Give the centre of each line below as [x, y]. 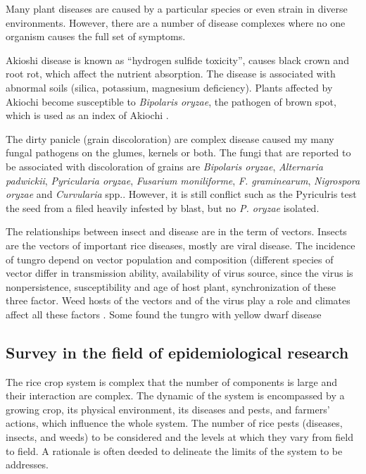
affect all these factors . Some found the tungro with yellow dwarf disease [164, 314]
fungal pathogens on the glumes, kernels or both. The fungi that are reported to [178, 152]
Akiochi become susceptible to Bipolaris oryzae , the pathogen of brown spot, [171, 101]
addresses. [27, 464]
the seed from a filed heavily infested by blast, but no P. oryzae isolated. [163, 207]
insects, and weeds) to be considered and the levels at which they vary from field [179, 437]
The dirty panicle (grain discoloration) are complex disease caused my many [170, 138]
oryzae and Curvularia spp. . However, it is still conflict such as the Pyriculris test [181, 194]
